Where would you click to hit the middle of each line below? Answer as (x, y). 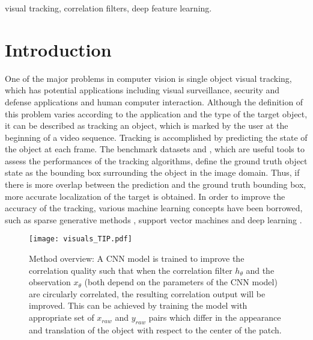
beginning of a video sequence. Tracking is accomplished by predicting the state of (156, 137)
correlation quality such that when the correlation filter (131, 270)
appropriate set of (62, 317)
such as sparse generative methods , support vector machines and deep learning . (153, 219)
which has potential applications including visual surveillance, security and (142, 90)
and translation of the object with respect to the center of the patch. (155, 329)
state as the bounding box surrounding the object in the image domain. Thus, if (152, 172)
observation (50, 282)
